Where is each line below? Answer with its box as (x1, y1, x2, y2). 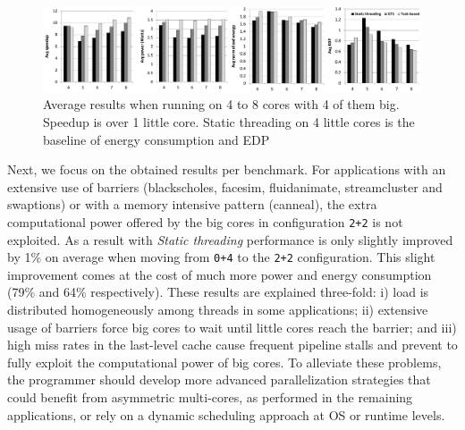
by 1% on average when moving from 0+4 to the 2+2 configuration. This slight (7, 248, 435, 266)
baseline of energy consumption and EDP (43, 130, 270, 148)
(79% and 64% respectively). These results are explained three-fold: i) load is (7, 282, 429, 301)
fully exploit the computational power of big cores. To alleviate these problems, (7, 352, 442, 371)
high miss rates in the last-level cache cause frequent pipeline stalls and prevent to (7, 335, 458, 354)
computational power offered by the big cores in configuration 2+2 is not (7, 212, 403, 231)
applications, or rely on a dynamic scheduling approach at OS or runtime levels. (7, 405, 445, 424)
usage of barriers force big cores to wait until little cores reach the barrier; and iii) (7, 317, 457, 336)
